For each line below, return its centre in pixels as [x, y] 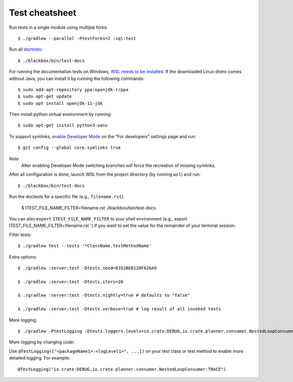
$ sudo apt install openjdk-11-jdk [60, 103]
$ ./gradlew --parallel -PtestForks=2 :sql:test [77, 38]
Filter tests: [20, 235]
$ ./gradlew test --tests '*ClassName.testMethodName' [85, 246]
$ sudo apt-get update [45, 97]
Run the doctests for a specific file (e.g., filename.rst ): [67, 197]
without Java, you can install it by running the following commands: [77, 79]
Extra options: [23, 257]
